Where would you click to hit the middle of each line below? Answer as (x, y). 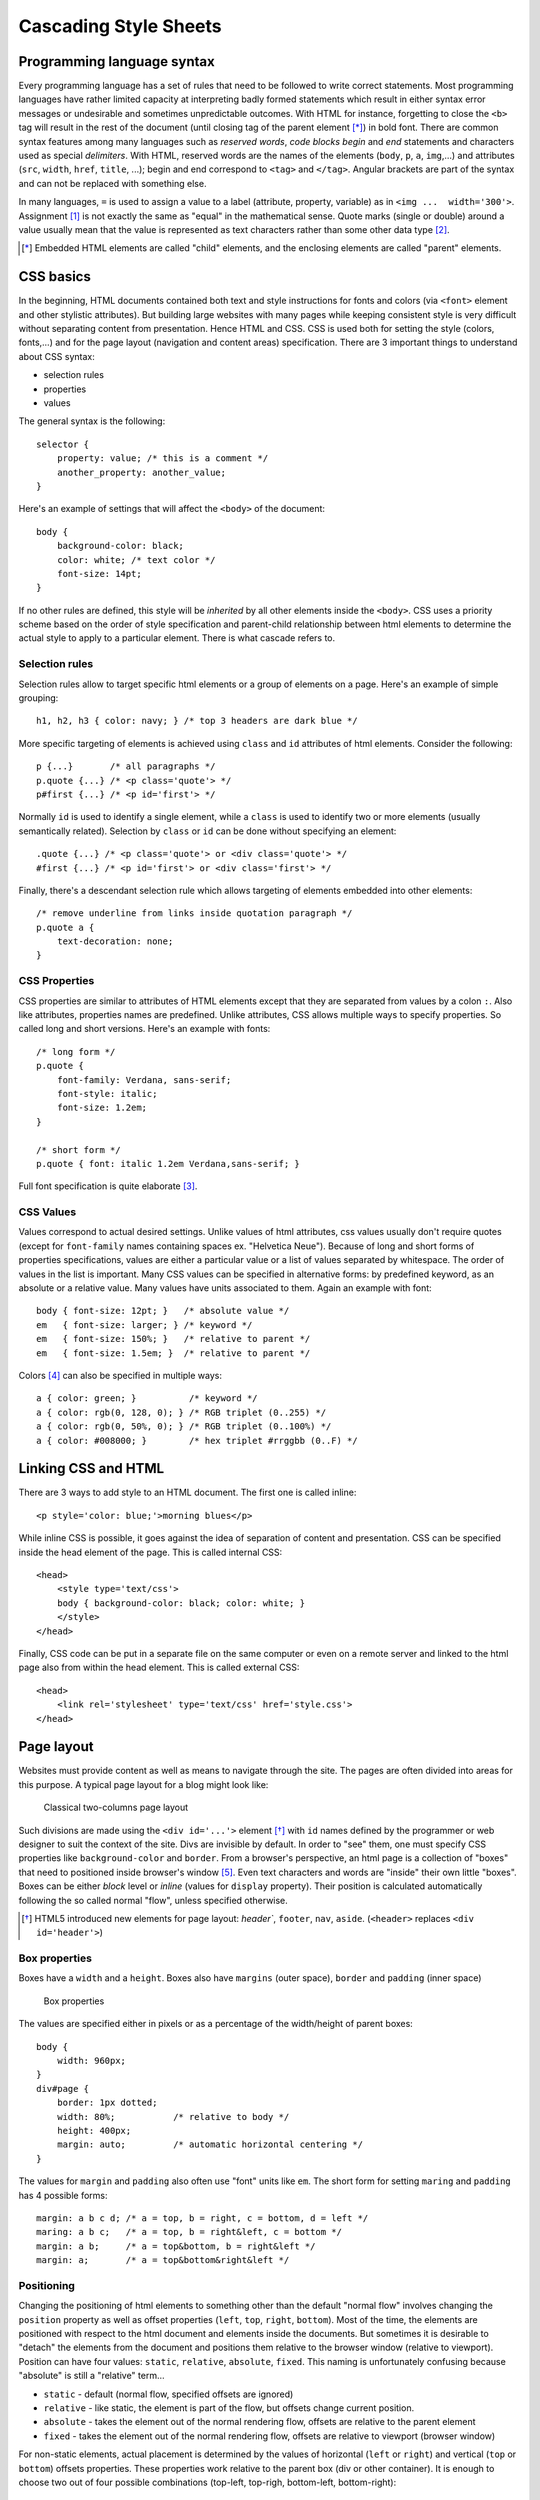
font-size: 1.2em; (102, 1108)
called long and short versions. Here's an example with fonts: (144, 1029)
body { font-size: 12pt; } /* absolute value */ (163, 1311)
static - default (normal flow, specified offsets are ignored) (168, 2394)
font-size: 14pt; (99, 573)
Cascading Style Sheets (120, 26)
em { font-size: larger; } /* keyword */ (144, 1324)
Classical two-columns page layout (116, 1807)
